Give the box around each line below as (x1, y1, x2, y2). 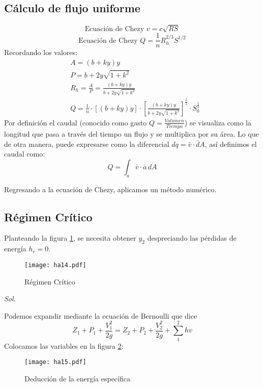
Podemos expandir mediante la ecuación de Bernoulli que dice (4, 310, 197, 321)
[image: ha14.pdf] (24, 261, 86, 269)
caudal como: (4, 148, 45, 159)
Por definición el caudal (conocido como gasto (4, 117, 147, 127)
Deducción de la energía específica (24, 373, 130, 383)
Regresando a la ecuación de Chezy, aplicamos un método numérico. (4, 184, 217, 194)
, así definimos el (204, 138, 257, 149)
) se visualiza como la (184, 117, 251, 127)
